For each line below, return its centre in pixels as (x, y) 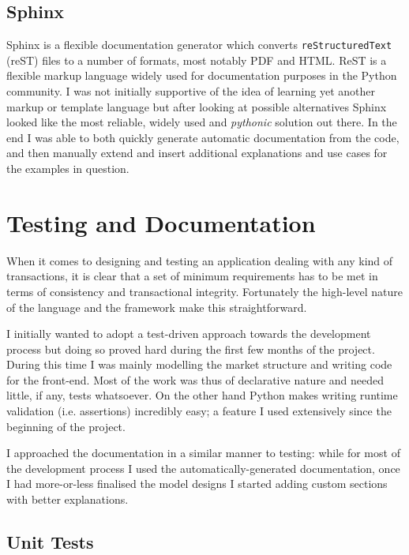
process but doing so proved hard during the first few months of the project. (191, 349)
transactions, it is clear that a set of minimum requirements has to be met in (192, 276)
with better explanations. (68, 499)
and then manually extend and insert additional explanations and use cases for (197, 153)
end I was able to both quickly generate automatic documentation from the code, (203, 137)
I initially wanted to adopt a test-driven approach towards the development (189, 334)
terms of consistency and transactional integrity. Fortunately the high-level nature (205, 291)
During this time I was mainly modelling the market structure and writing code (199, 364)
